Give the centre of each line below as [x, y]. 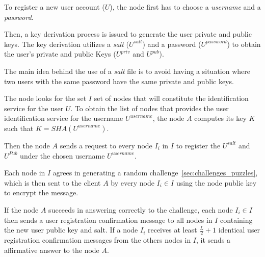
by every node [132, 182]
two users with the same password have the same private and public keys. [119, 81]
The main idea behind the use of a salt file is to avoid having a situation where [127, 71]
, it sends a [214, 239]
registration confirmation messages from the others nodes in [98, 239]
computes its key [220, 118]
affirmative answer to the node [52, 250]
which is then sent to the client [52, 182]
